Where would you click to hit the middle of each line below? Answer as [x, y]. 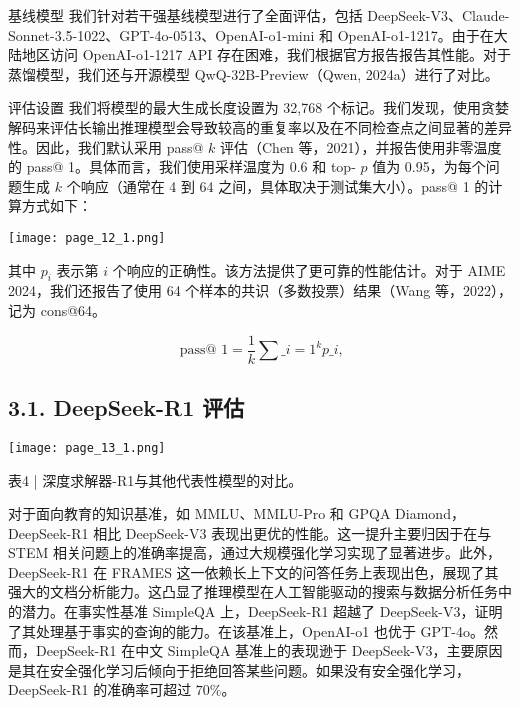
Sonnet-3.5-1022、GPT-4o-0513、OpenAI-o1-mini [161, 34]
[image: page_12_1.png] [87, 237]
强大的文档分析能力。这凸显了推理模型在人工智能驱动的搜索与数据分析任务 [253, 591]
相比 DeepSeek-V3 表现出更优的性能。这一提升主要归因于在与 [292, 532]
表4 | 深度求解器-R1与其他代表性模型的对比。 [155, 479]
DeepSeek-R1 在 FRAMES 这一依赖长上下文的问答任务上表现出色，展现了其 [253, 571]
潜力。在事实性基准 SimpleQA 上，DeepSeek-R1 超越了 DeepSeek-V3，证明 [262, 611]
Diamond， [430, 513]
